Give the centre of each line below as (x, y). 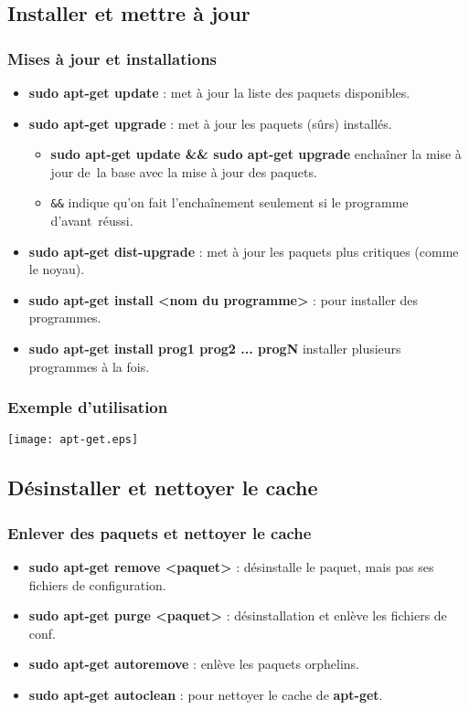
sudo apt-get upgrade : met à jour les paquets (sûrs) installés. (210, 123)
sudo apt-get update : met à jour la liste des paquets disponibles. (219, 92)
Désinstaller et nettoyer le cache (163, 487)
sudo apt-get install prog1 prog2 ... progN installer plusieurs (215, 348)
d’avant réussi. (92, 221)
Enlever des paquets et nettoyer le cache (160, 532)
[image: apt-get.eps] (73, 440)
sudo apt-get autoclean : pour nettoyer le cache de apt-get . (206, 695)
